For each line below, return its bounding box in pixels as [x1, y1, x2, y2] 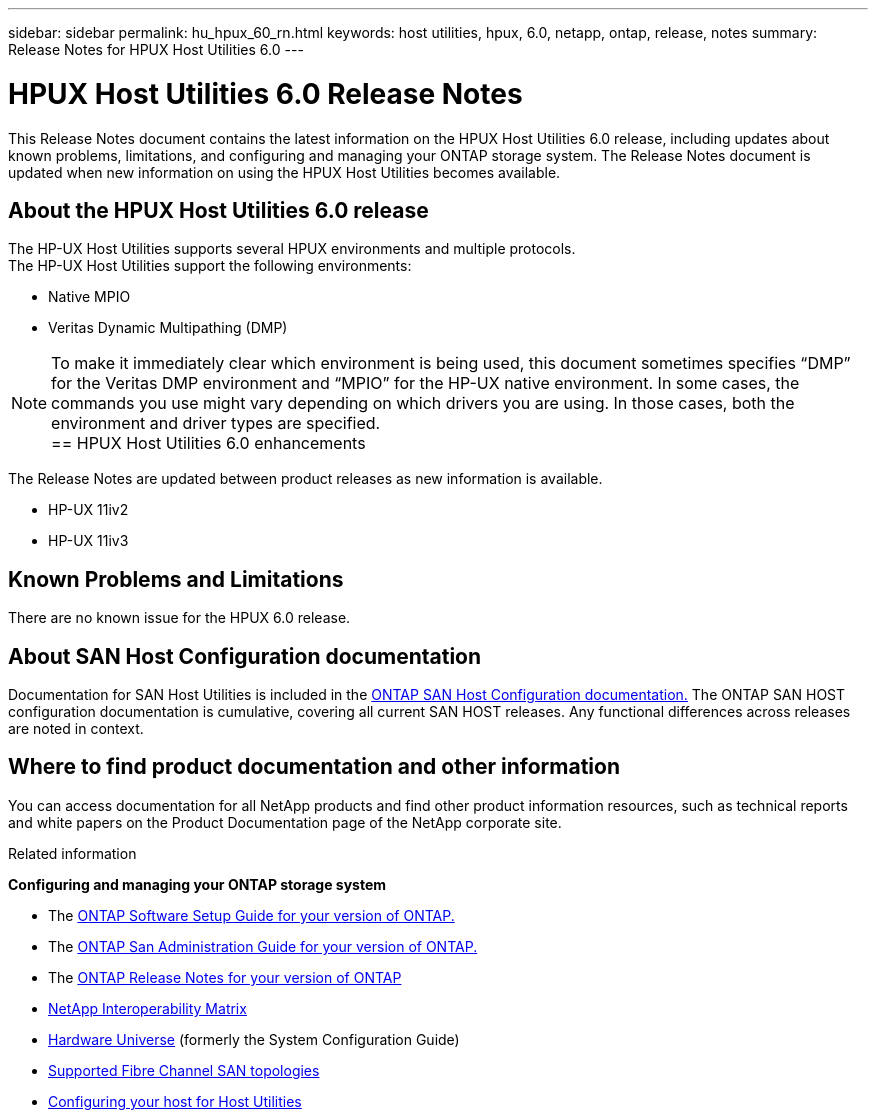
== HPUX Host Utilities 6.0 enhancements [51, 433, 366, 454]
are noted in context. [8, 720, 144, 738]
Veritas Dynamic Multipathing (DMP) [48, 319, 288, 337]
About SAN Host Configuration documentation [8, 643, 482, 669]
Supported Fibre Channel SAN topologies [48, 1061, 320, 1079]
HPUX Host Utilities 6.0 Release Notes [8, 76, 523, 111]
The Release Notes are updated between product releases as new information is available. [8, 470, 603, 488]
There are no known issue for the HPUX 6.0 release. [8, 609, 351, 627]
